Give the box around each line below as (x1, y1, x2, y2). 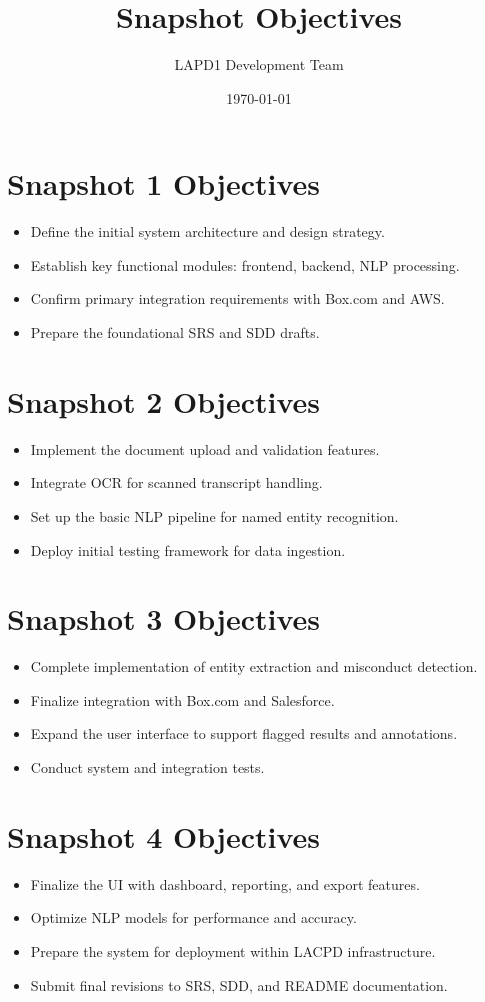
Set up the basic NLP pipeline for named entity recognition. (30, 505, 399, 526)
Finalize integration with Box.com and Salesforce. (30, 689, 335, 710)
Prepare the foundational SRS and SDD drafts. (30, 322, 320, 343)
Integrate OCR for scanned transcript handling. (30, 472, 323, 493)
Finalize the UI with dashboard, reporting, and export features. (30, 873, 420, 894)
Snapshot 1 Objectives (7, 163, 320, 204)
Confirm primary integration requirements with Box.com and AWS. (30, 288, 445, 309)
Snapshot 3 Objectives (7, 598, 320, 639)
